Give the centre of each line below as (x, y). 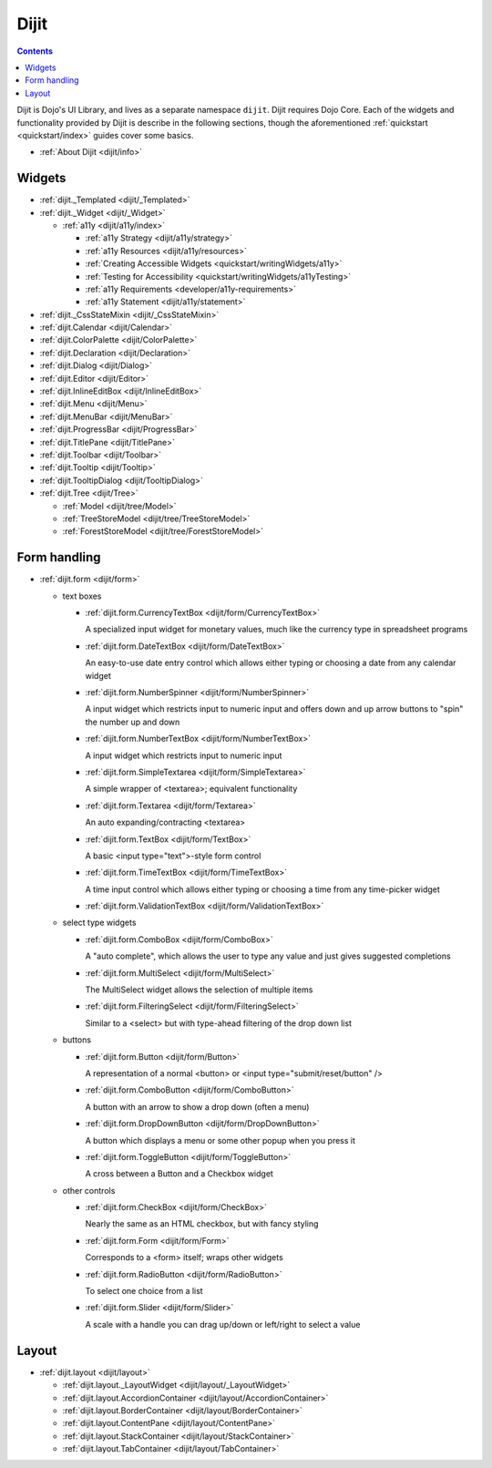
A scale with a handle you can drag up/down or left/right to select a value (223, 1324)
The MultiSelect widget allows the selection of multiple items (199, 990)
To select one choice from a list (144, 1291)
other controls (89, 1190)
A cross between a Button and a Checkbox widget (179, 1174)
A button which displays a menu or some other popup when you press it (220, 1140)
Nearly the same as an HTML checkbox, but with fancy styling (202, 1224)
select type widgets (99, 923)
